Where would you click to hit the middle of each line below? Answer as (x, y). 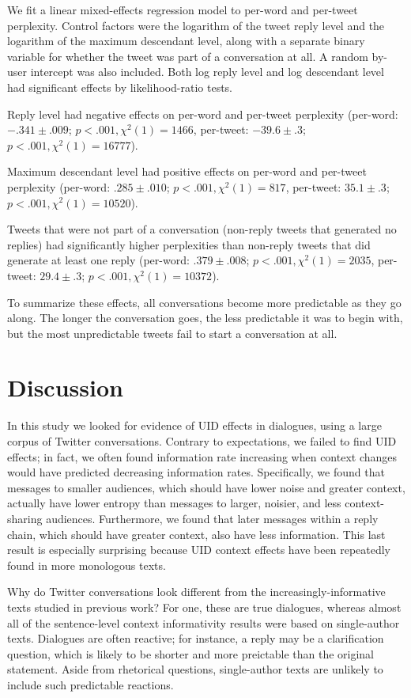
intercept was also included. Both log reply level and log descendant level (207, 72)
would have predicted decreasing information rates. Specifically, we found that (196, 472)
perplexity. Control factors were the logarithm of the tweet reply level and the (196, 25)
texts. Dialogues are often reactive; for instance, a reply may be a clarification (196, 638)
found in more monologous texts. (87, 565)
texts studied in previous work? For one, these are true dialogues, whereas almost (204, 607)
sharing (25, 518)
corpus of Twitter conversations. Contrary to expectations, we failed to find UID (202, 441)
